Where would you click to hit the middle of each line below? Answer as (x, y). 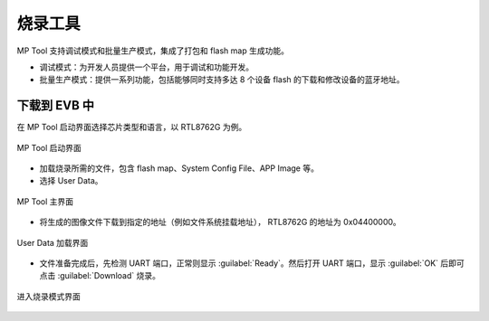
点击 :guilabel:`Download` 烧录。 (100, 276)
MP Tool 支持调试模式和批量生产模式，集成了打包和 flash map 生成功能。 (153, 51)
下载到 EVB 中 (56, 105)
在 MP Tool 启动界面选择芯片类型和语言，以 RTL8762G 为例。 (132, 127)
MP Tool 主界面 (45, 201)
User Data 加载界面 (53, 242)
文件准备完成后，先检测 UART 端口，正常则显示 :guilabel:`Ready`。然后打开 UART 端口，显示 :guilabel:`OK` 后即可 (252, 263)
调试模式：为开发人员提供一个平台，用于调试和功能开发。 (146, 67)
